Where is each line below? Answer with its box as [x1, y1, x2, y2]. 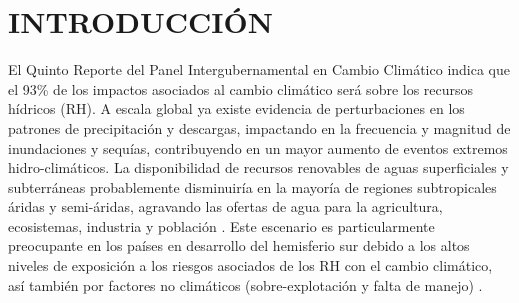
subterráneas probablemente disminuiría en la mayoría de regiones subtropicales [8, 176, 497, 197]
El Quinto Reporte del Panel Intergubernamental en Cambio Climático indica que [8, 59, 510, 80]
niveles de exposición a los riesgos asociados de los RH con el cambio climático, [8, 255, 493, 276]
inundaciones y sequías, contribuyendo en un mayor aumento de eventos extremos [8, 137, 508, 158]
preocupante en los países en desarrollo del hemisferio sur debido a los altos [8, 235, 470, 256]
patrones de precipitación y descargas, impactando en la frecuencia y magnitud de [8, 117, 511, 138]
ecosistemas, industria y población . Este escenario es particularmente [8, 215, 435, 236]
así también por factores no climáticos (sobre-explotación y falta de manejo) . [8, 274, 483, 295]
